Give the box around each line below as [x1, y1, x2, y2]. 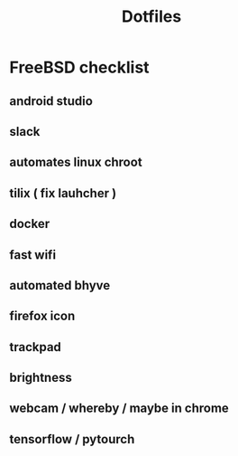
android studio [9, 93, 93, 109]
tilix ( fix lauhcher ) [9, 185, 117, 201]
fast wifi [9, 247, 57, 262]
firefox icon [9, 309, 76, 324]
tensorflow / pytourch [9, 432, 135, 447]
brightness [9, 370, 72, 385]
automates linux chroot [9, 155, 142, 170]
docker [9, 216, 50, 232]
